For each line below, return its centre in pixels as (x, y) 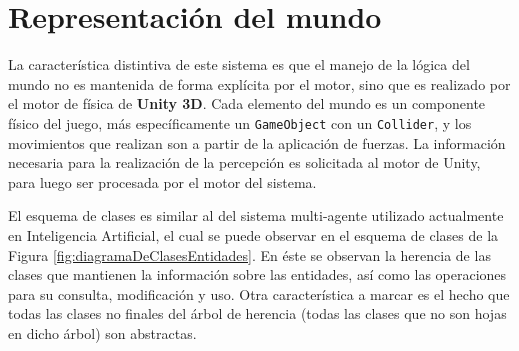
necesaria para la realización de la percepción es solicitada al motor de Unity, (244, 162)
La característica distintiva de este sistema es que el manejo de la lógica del (239, 64)
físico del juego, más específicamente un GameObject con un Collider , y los (240, 122)
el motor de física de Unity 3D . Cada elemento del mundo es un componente (247, 103)
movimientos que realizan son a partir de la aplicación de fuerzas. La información (257, 142)
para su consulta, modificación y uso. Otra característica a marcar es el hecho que (259, 293)
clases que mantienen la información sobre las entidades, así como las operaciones (257, 274)
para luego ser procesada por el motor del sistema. (162, 181)
